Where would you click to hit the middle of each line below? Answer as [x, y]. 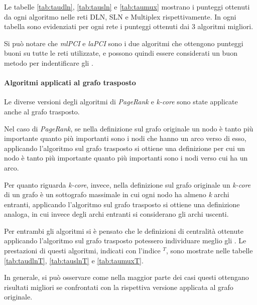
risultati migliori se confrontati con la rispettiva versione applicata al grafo [119, 287]
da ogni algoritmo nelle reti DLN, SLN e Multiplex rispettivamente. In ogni [120, 16]
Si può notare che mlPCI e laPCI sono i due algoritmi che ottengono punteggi [124, 43]
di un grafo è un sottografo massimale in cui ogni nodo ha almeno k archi [117, 194]
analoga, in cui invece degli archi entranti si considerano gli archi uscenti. [116, 214]
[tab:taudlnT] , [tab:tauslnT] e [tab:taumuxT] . [74, 260]
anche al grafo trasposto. [42, 111]
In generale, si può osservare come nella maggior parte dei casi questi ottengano [126, 277]
